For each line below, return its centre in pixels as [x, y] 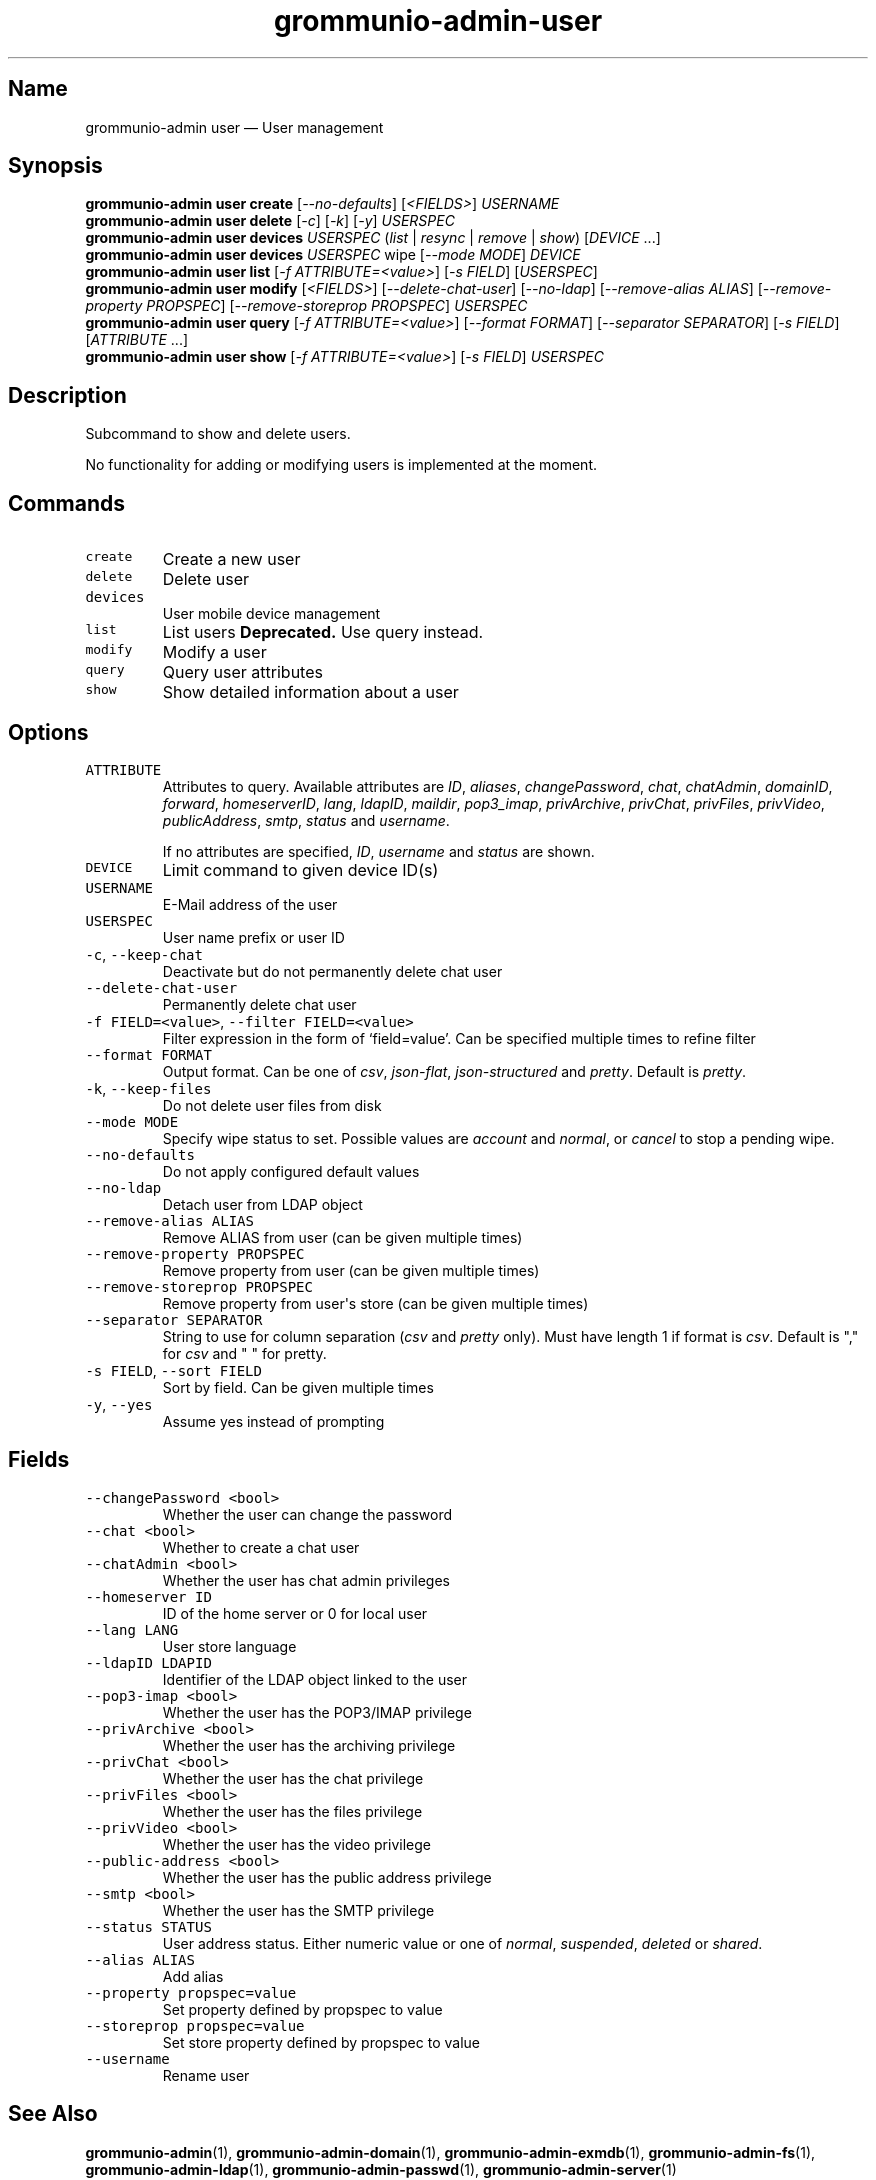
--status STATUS [148, 1926]
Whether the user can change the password [307, 1514]
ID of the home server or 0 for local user [295, 1613]
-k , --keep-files [148, 1088]
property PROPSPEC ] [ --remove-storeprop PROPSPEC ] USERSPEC [306, 306]
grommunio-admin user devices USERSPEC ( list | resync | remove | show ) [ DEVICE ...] [373, 238]
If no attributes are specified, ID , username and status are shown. [378, 851]
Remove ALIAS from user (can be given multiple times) [342, 1237]
